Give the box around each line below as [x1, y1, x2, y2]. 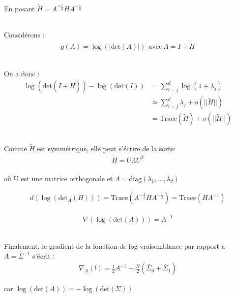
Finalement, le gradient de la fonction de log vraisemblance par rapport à [4, 241, 225, 251]
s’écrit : [32, 250, 55, 261]
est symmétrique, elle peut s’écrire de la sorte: [37, 143, 176, 154]
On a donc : [4, 68, 40, 78]
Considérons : [4, 30, 45, 40]
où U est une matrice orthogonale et [4, 173, 113, 183]
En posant [4, 3, 35, 13]
